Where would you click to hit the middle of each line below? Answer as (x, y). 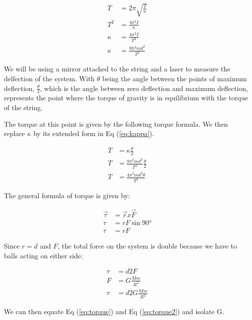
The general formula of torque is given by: (67, 195)
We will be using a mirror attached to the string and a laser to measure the (117, 69)
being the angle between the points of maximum (175, 79)
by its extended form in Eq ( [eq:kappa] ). (94, 133)
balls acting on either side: (44, 255)
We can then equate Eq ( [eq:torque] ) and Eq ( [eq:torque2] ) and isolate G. (114, 311)
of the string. (23, 107)
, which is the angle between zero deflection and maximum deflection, (144, 88)
